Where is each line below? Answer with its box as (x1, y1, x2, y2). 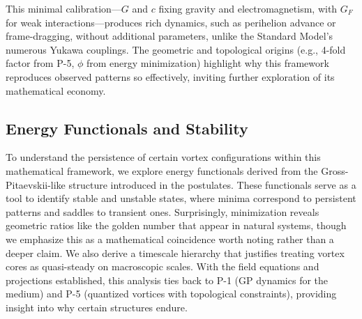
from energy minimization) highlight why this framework (86, 56, 329, 70)
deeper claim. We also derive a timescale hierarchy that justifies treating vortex (6, 245, 345, 260)
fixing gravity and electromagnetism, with (158, 1, 338, 15)
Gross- (321, 163, 349, 178)
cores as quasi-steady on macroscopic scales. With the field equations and (6, 259, 319, 274)
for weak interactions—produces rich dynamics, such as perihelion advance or (6, 15, 336, 29)
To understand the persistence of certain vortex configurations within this (6, 150, 321, 164)
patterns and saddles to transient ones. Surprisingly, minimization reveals (6, 204, 319, 219)
